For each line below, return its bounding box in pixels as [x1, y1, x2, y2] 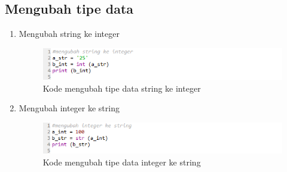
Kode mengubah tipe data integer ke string [42, 155, 201, 168]
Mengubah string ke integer [19, 27, 120, 40]
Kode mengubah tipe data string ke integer [42, 82, 201, 94]
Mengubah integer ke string [19, 102, 120, 114]
